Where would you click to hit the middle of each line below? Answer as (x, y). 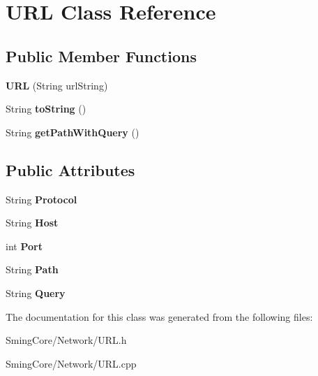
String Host (32, 223)
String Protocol (41, 199)
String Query (36, 292)
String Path (32, 269)
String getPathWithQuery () (73, 132)
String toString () (46, 109)
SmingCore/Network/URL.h (66, 340)
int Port (24, 246)
